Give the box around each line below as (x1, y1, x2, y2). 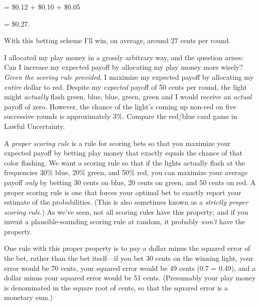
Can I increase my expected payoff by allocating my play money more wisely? (4, 62, 243, 72)
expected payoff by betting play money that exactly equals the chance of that (4, 147, 242, 158)
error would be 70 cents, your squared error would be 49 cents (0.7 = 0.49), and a (4, 262, 256, 273)
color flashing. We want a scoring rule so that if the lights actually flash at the (4, 157, 245, 168)
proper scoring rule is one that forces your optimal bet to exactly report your (4, 187, 241, 197)
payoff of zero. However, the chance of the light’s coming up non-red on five (4, 101, 236, 111)
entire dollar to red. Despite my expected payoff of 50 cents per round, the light (4, 81, 247, 92)
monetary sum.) (4, 292, 53, 302)
